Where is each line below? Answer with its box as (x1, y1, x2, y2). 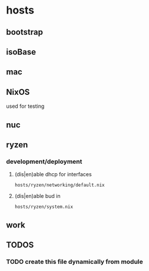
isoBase (6, 47, 37, 57)
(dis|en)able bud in (14, 193, 61, 200)
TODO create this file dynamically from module (6, 257, 143, 266)
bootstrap (6, 27, 43, 37)
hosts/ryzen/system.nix (14, 204, 74, 210)
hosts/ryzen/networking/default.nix (14, 182, 105, 189)
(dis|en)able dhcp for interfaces (14, 171, 92, 178)
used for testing (6, 103, 45, 110)
